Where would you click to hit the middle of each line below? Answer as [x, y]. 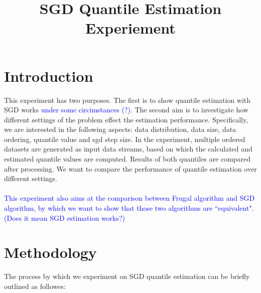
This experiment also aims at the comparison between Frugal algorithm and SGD [129, 198]
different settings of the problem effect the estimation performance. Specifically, [126, 119]
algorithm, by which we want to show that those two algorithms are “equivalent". [129, 208]
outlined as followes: [35, 286]
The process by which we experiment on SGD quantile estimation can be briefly [127, 276]
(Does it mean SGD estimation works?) [65, 217]
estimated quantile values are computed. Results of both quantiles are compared [127, 159]
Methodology [50, 252]
